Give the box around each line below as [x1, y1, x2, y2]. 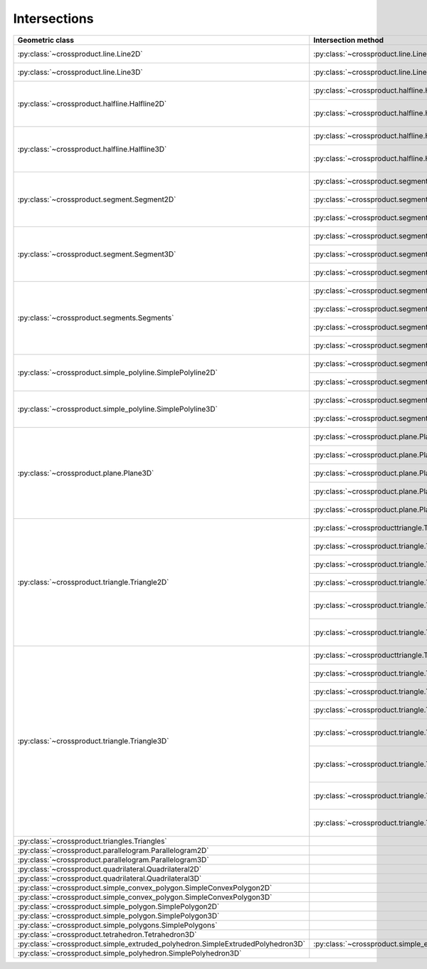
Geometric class [17, 35, 75, 45]
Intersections [13, 11, 94, 26]
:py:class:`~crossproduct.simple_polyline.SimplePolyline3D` [17, 404, 218, 414]
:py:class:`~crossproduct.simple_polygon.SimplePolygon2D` [17, 901, 220, 911]
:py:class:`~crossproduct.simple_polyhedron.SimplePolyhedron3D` [17, 948, 242, 958]
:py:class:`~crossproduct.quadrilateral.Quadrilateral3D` [17, 873, 202, 883]
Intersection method [313, 35, 384, 45]
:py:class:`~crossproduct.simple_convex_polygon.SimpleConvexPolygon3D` [17, 892, 273, 902]
